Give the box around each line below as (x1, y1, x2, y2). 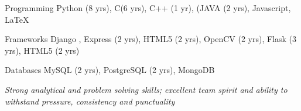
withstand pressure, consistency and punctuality (5, 95, 175, 107)
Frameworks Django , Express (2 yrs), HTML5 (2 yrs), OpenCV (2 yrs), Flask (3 (5, 33, 296, 45)
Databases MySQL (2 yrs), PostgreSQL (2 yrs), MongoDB (5, 64, 215, 76)
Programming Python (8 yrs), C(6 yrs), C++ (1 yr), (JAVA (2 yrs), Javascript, (5, 2, 291, 13)
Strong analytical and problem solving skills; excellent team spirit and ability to (5, 83, 288, 95)
